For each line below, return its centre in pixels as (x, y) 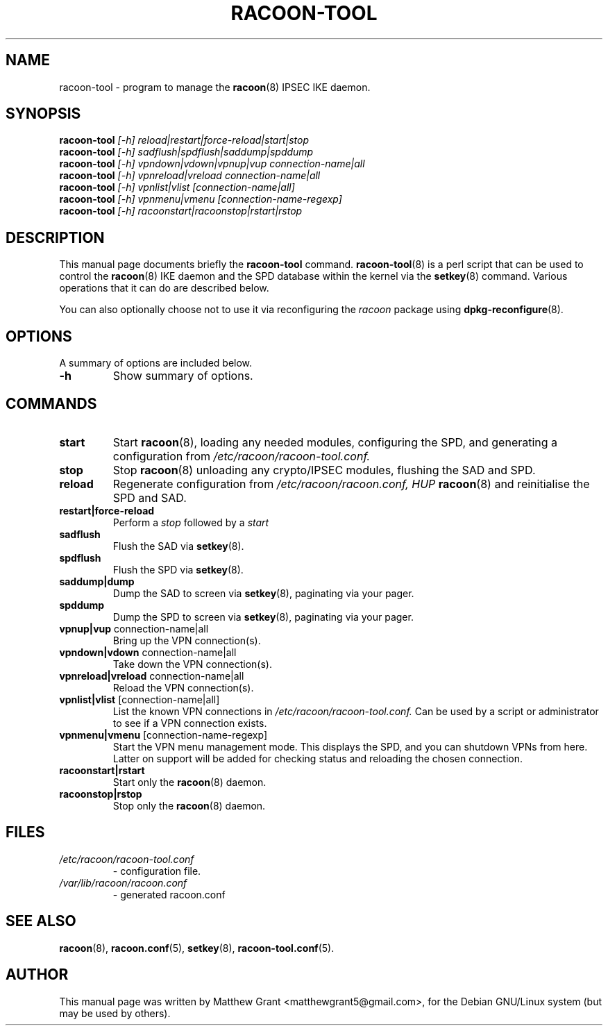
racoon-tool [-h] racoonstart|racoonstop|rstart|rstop (181, 211)
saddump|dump (97, 581)
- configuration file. (157, 871)
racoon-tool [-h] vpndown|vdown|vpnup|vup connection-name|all (212, 164)
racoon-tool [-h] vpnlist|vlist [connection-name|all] (177, 187)
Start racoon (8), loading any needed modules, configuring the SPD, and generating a (335, 442)
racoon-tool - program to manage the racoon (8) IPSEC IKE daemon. (215, 87)
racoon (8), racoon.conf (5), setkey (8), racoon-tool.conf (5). (197, 948)
